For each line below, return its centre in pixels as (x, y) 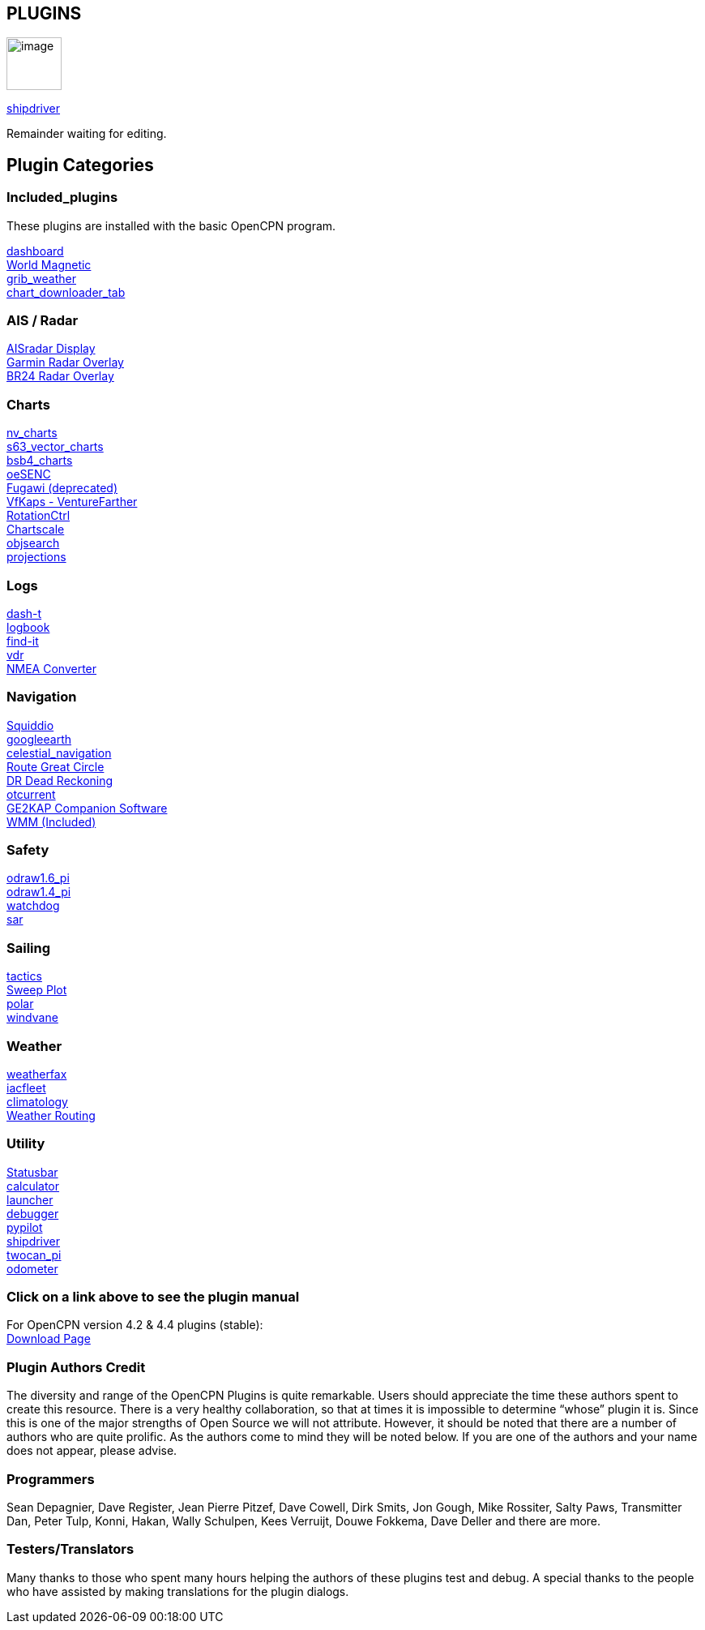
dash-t (24, 613)
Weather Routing (51, 1115)
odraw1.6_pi (38, 878)
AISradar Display (51, 349)
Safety (28, 850)
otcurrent (31, 794)
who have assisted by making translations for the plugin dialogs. (178, 1591)
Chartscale (36, 530)
